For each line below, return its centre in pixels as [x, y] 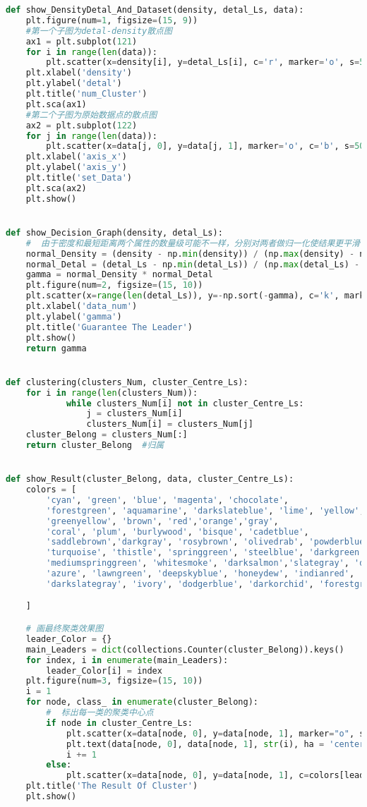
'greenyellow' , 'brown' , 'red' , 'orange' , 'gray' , [162, 521]
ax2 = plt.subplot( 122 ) [82, 125]
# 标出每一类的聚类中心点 [100, 712]
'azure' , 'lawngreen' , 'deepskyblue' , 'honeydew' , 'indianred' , [200, 574]
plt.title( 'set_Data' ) [79, 178]
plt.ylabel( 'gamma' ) [74, 316]
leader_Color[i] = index [104, 671]
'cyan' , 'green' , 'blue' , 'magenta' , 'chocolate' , [167, 500]
